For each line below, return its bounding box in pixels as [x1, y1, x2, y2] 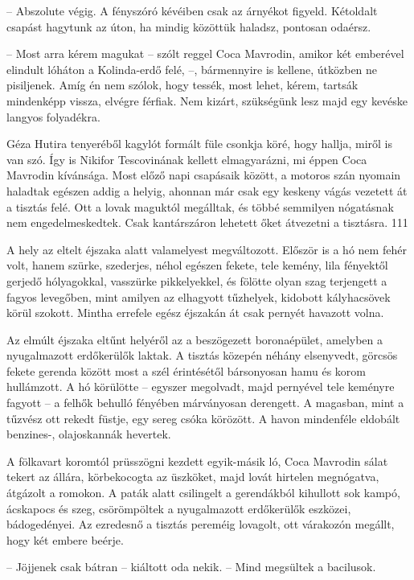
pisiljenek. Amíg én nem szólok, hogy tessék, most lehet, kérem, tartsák [6, 76, 359, 93]
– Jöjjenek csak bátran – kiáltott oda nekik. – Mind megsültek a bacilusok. [6, 558, 376, 575]
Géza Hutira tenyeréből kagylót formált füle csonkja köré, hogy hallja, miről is [6, 135, 392, 152]
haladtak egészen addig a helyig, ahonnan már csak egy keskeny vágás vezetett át [6, 182, 408, 199]
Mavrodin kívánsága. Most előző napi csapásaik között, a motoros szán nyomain [6, 167, 401, 183]
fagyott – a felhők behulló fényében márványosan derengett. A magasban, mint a [6, 394, 404, 411]
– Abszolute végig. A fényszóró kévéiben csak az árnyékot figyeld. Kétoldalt [6, 2, 378, 19]
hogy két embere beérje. [6, 531, 124, 548]
